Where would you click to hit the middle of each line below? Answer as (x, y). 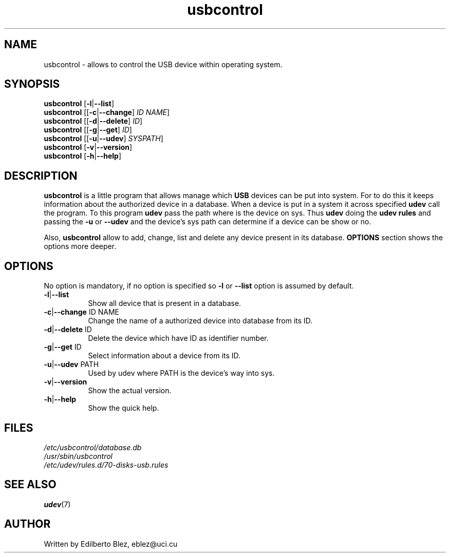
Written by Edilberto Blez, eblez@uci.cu (111, 544)
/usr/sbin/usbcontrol (78, 456)
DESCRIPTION (41, 176)
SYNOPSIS (32, 84)
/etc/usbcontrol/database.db (93, 447)
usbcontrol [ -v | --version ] (88, 147)
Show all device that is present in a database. (165, 303)
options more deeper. (80, 246)
